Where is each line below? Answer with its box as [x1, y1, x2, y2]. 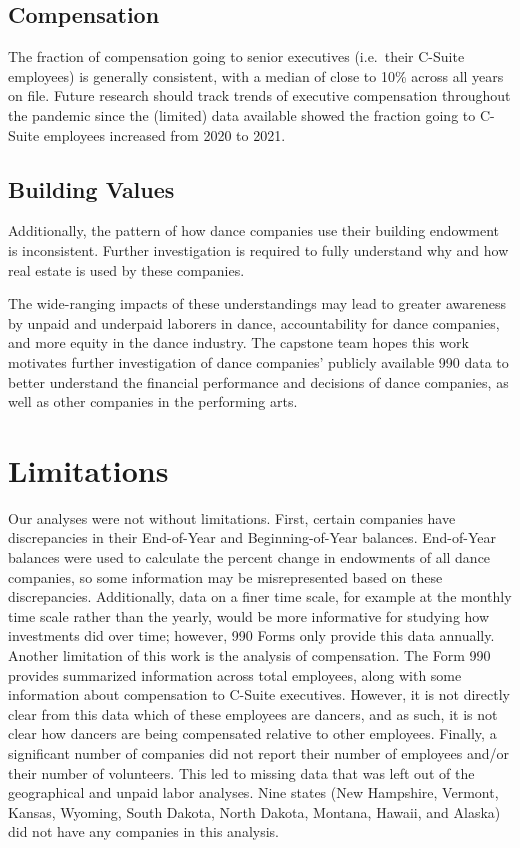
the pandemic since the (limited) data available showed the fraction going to [8, 104, 476, 125]
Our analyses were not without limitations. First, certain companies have [8, 507, 456, 528]
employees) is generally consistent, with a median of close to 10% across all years [8, 65, 504, 86]
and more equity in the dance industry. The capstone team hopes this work [8, 332, 469, 353]
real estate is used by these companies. [8, 259, 245, 280]
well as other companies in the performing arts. [8, 391, 298, 412]
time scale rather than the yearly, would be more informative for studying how [8, 605, 490, 626]
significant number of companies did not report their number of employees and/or [8, 742, 509, 763]
